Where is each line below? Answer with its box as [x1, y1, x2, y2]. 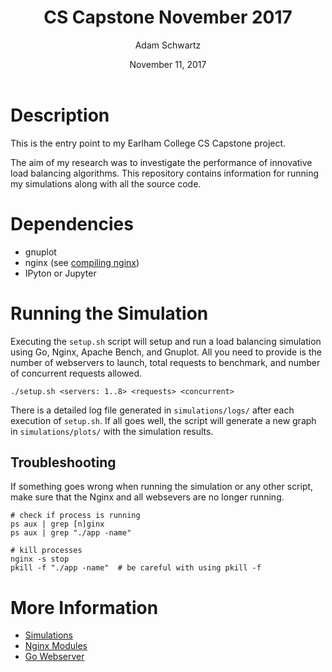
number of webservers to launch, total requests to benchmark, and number [10, 356, 321, 368]
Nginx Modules [24, 640, 88, 652]
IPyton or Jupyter [24, 267, 97, 279]
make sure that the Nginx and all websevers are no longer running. [10, 491, 285, 503]
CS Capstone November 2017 [43, 6, 293, 29]
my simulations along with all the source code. [10, 177, 202, 190]
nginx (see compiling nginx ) [24, 256, 140, 268]
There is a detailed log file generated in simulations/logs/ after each [10, 404, 295, 416]
